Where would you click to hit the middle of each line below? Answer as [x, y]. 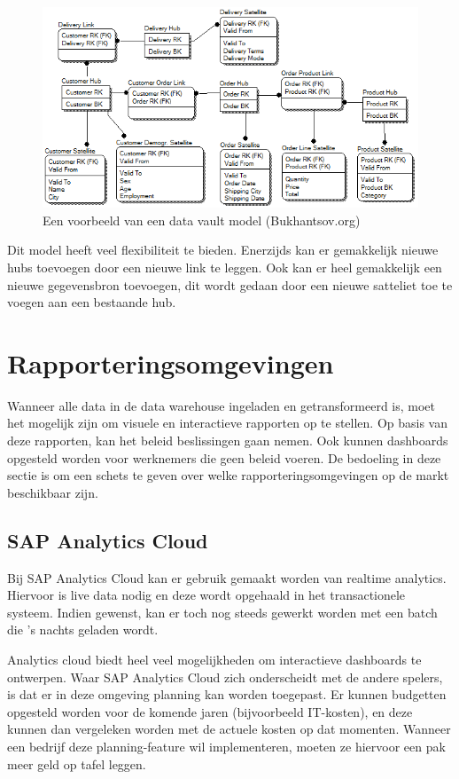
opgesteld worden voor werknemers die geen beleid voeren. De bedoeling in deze [224, 457]
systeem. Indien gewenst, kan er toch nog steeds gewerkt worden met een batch [222, 612]
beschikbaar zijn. [53, 492]
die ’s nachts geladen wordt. [83, 629]
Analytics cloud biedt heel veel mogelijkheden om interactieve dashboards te [214, 659]
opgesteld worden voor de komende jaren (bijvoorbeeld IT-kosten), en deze [210, 711]
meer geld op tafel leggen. [77, 763]
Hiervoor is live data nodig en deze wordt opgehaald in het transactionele [206, 595]
